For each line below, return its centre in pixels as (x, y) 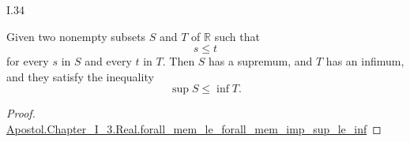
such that (237, 36)
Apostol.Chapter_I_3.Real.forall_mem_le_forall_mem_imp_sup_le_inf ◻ (194, 128)
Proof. (21, 113)
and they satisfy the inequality (80, 76)
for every (28, 61)
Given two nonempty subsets (76, 36)
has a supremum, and (261, 61)
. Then (179, 61)
